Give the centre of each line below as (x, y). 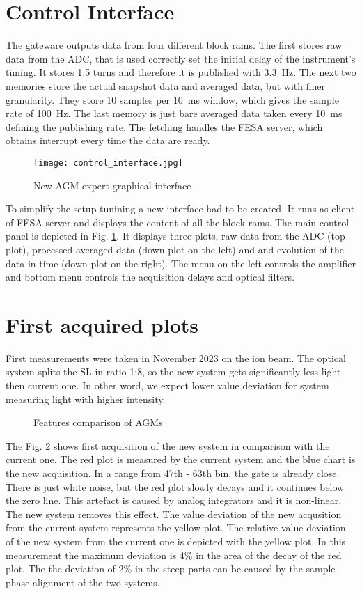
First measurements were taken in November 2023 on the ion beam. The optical (176, 358)
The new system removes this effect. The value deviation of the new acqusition (174, 514)
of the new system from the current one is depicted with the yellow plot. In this (176, 541)
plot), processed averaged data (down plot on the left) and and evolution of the (175, 249)
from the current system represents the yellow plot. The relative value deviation (176, 527)
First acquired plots (102, 324)
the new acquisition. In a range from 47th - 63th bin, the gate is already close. (173, 472)
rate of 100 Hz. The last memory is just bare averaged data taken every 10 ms (174, 113)
